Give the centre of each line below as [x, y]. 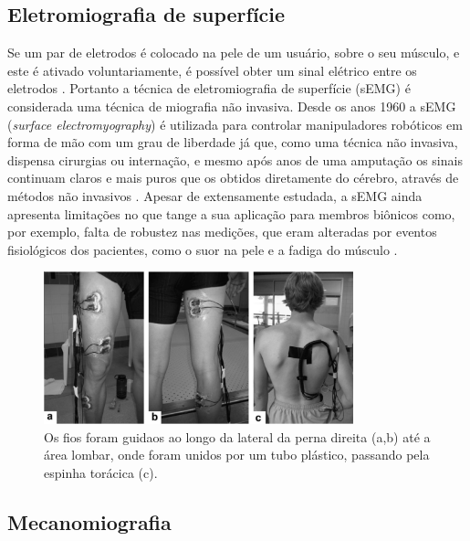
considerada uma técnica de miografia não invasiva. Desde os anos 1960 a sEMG [232, 106]
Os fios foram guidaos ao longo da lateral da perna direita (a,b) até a [237, 436]
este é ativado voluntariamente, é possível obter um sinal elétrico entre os [212, 70]
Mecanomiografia [89, 521]
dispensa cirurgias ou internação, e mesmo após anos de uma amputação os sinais [235, 159]
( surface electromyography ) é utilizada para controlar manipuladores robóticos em [235, 124]
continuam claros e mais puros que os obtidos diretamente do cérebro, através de [233, 178]
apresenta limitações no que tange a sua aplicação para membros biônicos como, [231, 213]
